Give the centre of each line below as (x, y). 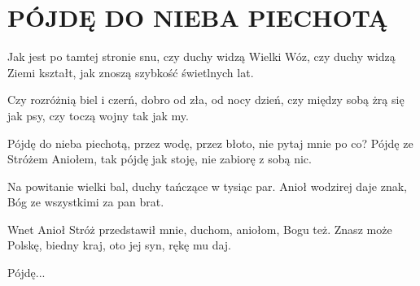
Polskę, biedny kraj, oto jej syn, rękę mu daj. (120, 245)
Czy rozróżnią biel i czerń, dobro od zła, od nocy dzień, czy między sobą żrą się (206, 100)
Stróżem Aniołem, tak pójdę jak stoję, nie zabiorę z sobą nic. (160, 159)
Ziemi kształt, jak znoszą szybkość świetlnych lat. (131, 72)
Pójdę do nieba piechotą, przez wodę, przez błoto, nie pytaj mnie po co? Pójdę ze (210, 143)
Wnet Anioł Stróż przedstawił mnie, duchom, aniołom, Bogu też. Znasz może (200, 229)
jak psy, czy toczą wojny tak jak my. (98, 115)
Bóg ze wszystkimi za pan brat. (86, 202)
